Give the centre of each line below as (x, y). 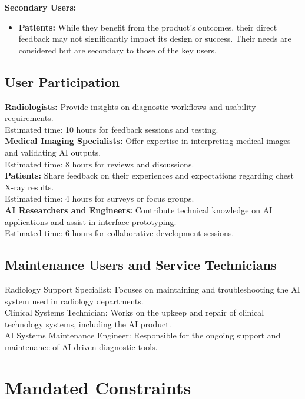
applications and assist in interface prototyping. (91, 221)
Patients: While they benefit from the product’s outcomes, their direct (148, 27)
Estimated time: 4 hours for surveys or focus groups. (100, 198)
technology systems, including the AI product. (88, 323)
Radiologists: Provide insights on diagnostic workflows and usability (130, 106)
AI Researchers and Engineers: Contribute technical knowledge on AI (139, 209)
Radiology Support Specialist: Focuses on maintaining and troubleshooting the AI (152, 289)
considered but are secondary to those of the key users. (117, 50)
